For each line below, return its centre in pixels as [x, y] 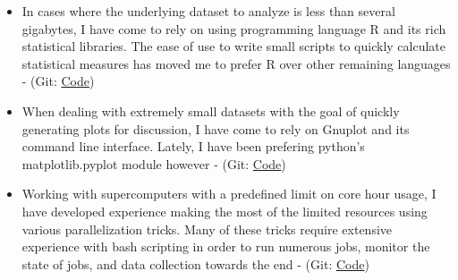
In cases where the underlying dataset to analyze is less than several [208, 11]
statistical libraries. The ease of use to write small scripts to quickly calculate [234, 46]
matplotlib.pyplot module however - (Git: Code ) [154, 163]
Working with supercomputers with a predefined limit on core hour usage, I [229, 194]
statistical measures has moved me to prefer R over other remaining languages [236, 63]
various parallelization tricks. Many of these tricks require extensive [207, 229]
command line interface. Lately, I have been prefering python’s [193, 146]
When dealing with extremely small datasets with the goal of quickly [211, 110]
